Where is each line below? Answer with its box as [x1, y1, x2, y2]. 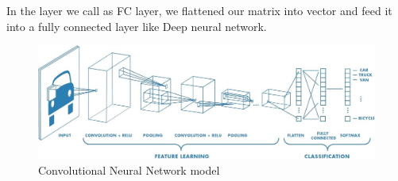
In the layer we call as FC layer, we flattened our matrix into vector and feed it [6, 2, 392, 18]
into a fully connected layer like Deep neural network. [6, 17, 267, 34]
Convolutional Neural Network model [38, 161, 220, 178]
